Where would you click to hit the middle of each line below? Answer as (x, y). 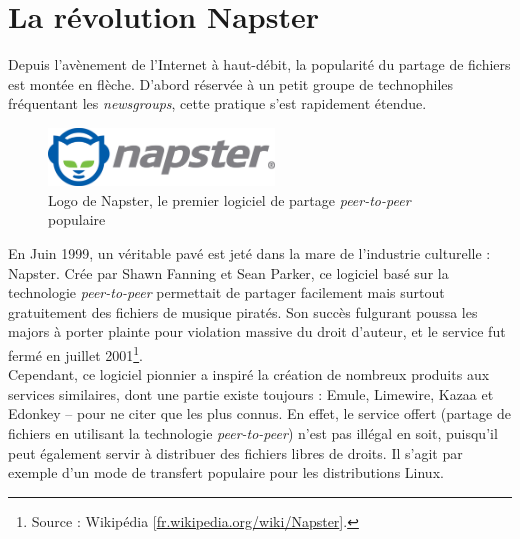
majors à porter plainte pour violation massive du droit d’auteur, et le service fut (257, 331)
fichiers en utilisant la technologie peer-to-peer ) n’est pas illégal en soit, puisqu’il (253, 432)
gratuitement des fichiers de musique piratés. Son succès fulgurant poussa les (243, 311)
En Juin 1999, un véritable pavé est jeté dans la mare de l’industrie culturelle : (249, 252)
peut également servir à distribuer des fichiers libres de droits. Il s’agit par (235, 452)
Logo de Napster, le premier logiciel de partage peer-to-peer (229, 199)
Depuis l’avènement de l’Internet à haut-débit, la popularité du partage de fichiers (259, 64)
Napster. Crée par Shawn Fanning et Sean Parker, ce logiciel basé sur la (228, 272)
